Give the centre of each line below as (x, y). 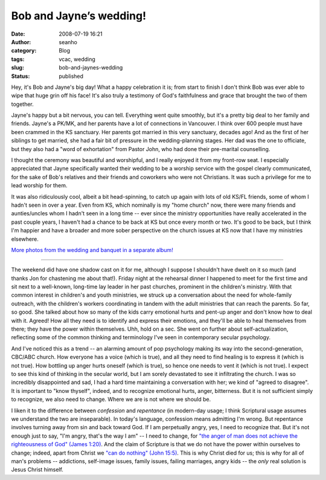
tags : (18, 59)
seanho (68, 42)
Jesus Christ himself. (37, 470)
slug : (18, 68)
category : (24, 51)
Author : (21, 42)
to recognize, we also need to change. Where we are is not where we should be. (111, 400)
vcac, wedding (77, 59)
